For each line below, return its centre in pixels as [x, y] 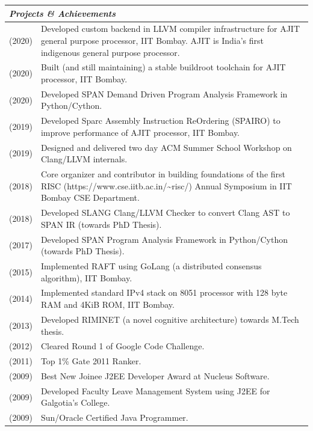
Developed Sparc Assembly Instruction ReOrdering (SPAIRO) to [160, 121]
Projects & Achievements [63, 13]
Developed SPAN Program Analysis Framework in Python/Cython [164, 239]
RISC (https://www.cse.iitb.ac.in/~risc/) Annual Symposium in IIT [166, 185]
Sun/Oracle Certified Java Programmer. [114, 417]
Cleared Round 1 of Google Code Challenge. [122, 346]
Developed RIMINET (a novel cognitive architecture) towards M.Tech [170, 319]
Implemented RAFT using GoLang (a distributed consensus [151, 266]
